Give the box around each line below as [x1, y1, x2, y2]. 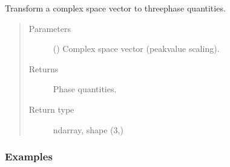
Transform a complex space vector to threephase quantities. [5, 2, 226, 14]
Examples [5, 149, 53, 164]
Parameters [28, 22, 71, 34]
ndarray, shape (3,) [53, 123, 123, 136]
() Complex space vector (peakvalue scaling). [53, 42, 220, 55]
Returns [28, 62, 59, 75]
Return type [28, 102, 74, 115]
